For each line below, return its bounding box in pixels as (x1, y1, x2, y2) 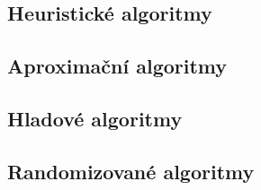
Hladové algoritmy (7, 104, 183, 132)
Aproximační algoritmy (7, 52, 228, 80)
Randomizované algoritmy (7, 157, 255, 185)
